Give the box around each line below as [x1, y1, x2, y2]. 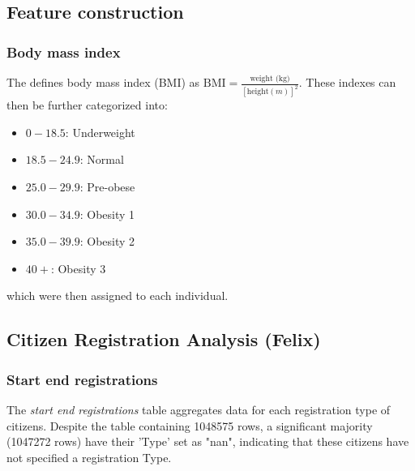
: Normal [79, 151, 124, 168]
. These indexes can [298, 74, 396, 91]
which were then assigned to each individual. [6, 287, 229, 304]
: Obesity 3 [50, 259, 106, 276]
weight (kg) [250, 75, 290, 83]
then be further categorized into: [6, 96, 168, 113]
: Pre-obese [79, 178, 135, 195]
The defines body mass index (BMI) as [6, 74, 200, 91]
